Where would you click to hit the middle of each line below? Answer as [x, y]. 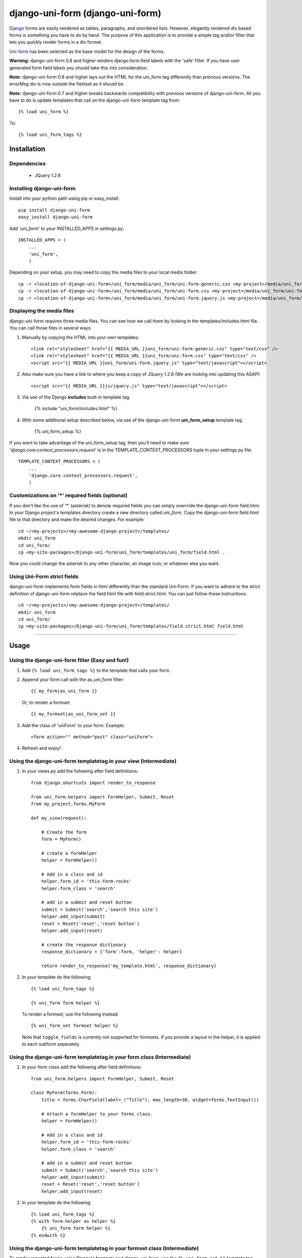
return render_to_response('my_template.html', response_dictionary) [129, 966]
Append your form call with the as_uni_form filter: [73, 679]
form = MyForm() [61, 839]
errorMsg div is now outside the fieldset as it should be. [67, 84]
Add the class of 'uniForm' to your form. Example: [73, 725]
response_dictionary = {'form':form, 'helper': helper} [111, 952]
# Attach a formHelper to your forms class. [97, 1114]
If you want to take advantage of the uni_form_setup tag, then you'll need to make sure [99, 443]
